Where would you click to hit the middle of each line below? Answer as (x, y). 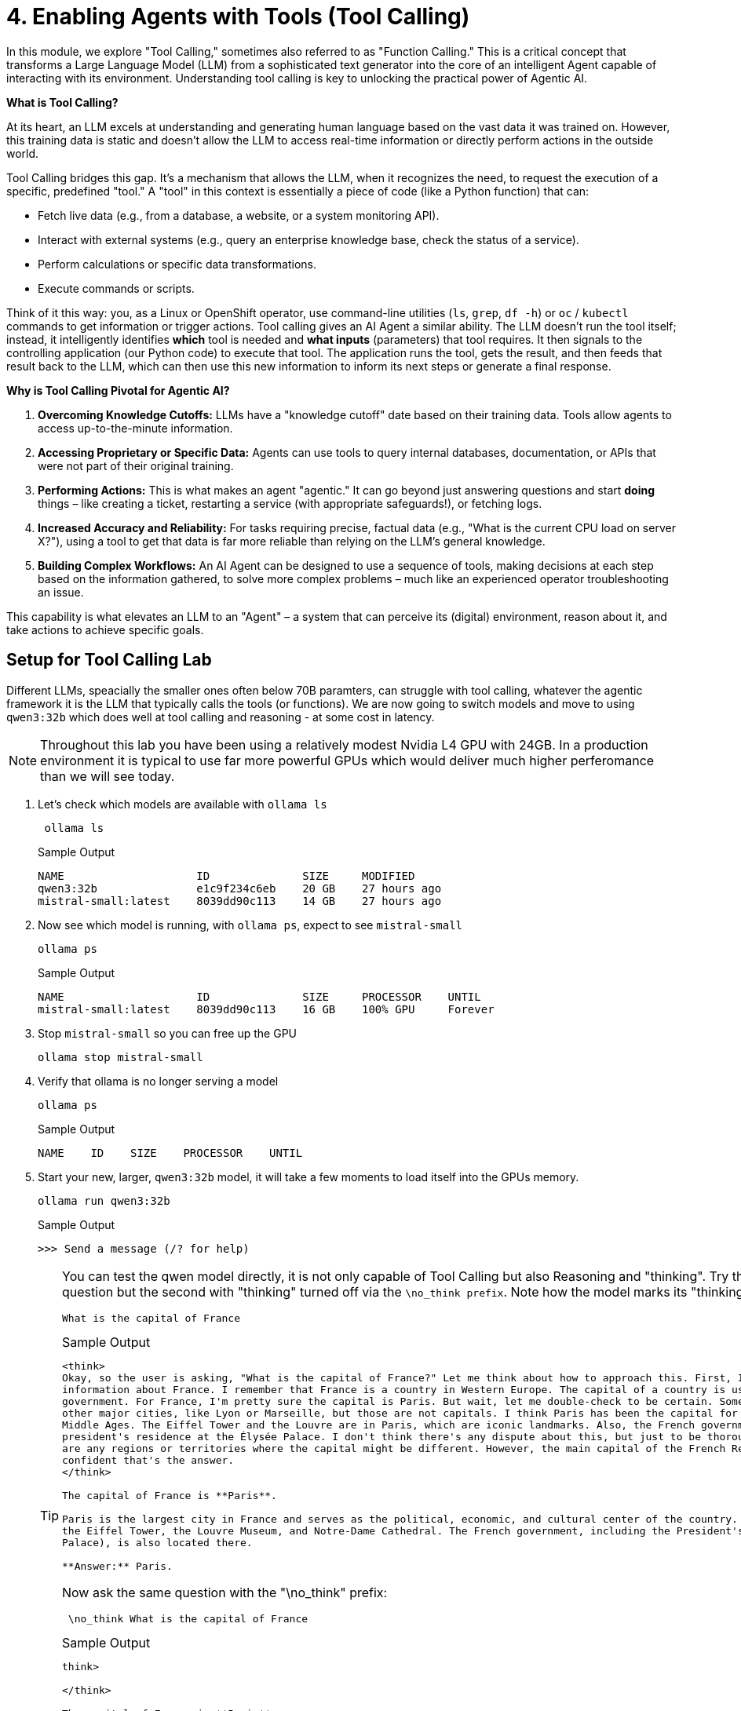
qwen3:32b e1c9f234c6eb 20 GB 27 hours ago (240, 888)
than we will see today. (108, 776)
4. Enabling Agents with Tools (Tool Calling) (238, 16)
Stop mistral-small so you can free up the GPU (168, 1033)
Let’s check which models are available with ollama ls (183, 804)
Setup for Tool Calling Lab (109, 660)
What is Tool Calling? (62, 102)
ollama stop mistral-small (120, 1057)
